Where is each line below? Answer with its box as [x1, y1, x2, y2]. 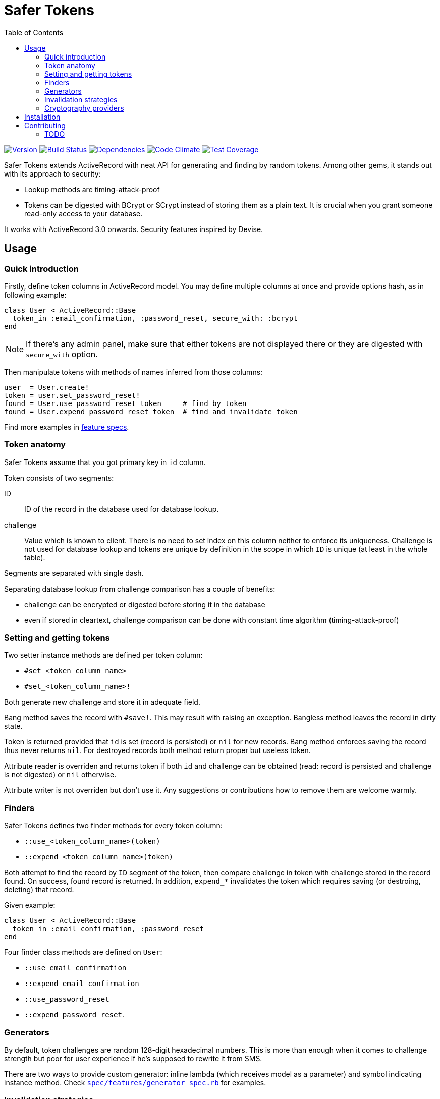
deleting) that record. [4, 885, 74, 894]
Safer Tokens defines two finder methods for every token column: [4, 821, 223, 830]
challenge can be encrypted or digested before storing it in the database [24, 600, 265, 609]
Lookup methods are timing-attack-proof [24, 185, 160, 194]
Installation [24, 112, 61, 121]
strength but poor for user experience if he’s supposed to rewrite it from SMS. [4, 1054, 262, 1063]
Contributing [24, 121, 66, 130]
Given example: [4, 901, 56, 910]
